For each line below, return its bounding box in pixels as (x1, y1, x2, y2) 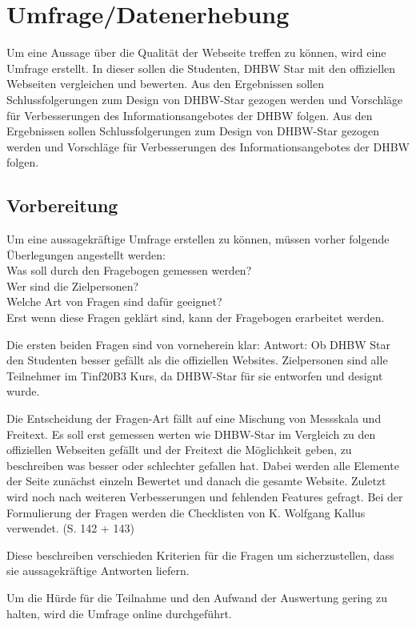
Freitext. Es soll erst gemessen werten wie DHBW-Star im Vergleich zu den (6, 425, 376, 442)
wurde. (6, 383, 40, 400)
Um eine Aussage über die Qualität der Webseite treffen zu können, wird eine (6, 44, 386, 61)
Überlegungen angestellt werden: (6, 246, 166, 263)
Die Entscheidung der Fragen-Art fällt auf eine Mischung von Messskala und (6, 410, 382, 427)
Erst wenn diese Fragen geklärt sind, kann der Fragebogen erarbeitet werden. (6, 309, 385, 326)
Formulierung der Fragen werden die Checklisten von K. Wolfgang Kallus (6, 504, 366, 520)
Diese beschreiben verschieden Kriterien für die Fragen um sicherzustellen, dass (6, 546, 394, 563)
